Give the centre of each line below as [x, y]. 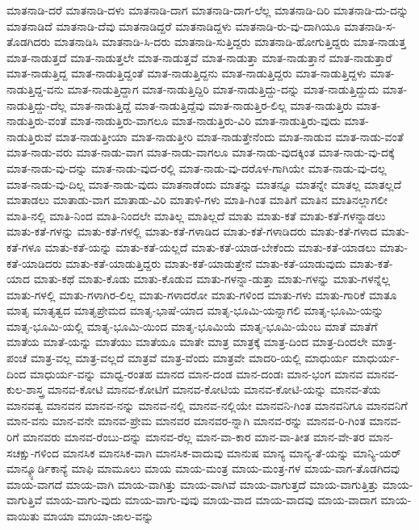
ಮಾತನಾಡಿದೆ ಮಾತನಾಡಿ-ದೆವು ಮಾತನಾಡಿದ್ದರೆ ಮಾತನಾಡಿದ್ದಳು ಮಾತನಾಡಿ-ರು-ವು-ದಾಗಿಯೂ [174, 25]
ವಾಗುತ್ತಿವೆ [25, 500]
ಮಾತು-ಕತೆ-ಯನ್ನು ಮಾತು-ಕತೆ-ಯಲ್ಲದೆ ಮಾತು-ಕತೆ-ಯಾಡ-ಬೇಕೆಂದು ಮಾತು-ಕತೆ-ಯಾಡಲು [210, 246]
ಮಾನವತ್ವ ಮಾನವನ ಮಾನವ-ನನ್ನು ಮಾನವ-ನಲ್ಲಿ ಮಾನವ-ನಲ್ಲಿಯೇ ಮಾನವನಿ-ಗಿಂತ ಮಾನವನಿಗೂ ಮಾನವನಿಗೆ [207, 405]
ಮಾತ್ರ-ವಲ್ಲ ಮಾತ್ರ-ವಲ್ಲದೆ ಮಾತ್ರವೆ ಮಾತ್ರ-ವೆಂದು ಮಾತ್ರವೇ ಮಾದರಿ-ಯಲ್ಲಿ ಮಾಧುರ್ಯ [189, 358]
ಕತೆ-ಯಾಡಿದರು [34, 263]
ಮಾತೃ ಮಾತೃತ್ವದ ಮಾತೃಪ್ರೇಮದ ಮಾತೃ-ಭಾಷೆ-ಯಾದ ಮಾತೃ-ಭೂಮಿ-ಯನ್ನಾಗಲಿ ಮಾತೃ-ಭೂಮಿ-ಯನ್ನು [195, 310]
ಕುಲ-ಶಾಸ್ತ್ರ [25, 389]
